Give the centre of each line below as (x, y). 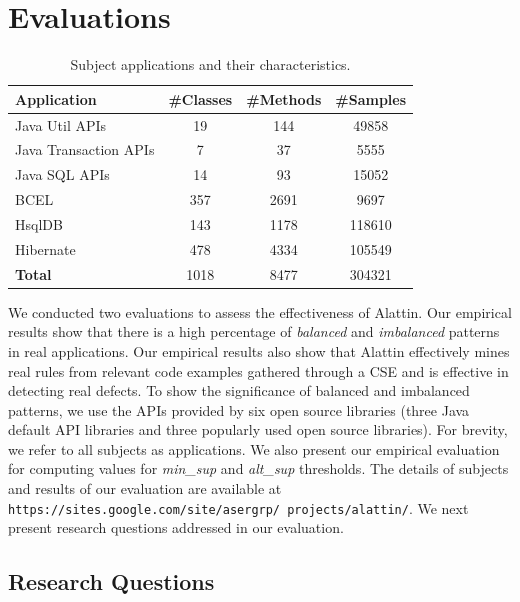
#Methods (284, 98)
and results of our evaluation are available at (145, 488)
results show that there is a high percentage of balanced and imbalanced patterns (254, 331)
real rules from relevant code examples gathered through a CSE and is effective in (258, 370)
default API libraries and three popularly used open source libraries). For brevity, (258, 429)
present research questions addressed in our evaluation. (176, 527)
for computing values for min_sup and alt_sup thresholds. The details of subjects (258, 468)
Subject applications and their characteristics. (210, 64)
